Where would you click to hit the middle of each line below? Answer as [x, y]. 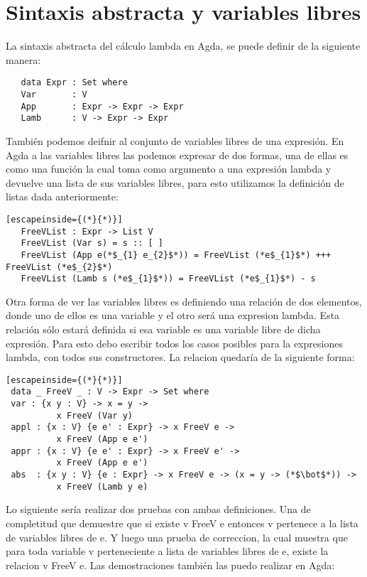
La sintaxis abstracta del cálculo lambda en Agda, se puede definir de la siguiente [183, 46]
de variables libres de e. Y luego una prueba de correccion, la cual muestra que [177, 537]
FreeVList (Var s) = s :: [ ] [92, 243]
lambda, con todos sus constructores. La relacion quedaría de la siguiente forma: [180, 357]
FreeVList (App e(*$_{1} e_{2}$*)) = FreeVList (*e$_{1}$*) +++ [176, 255]
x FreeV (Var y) [94, 415]
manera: [23, 59]
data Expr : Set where [74, 83]
